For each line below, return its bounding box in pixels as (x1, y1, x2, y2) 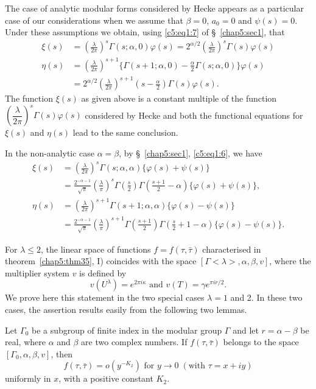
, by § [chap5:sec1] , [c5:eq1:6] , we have (119, 147, 262, 159)
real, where (5, 335, 46, 348)
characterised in (202, 242, 261, 255)
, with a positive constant (58, 372, 153, 385)
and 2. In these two (230, 291, 303, 304)
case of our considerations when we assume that (5, 13, 183, 26)
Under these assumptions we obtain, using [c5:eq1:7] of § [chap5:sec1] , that (5, 26, 285, 38)
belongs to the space (223, 335, 299, 348)
